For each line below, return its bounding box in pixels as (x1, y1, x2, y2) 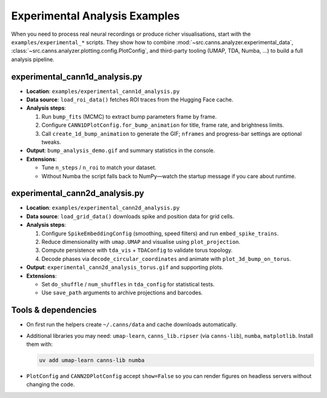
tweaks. (41, 138, 62, 146)
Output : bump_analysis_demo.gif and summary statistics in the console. (26, 147, 215, 154)
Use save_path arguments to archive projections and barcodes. (41, 289, 203, 297)
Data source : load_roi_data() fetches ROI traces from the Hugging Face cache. (26, 96, 234, 103)
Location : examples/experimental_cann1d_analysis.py (26, 87, 180, 95)
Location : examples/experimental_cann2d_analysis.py (26, 204, 180, 212)
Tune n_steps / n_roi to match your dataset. (41, 164, 157, 171)
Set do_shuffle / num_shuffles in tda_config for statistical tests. (41, 280, 215, 288)
